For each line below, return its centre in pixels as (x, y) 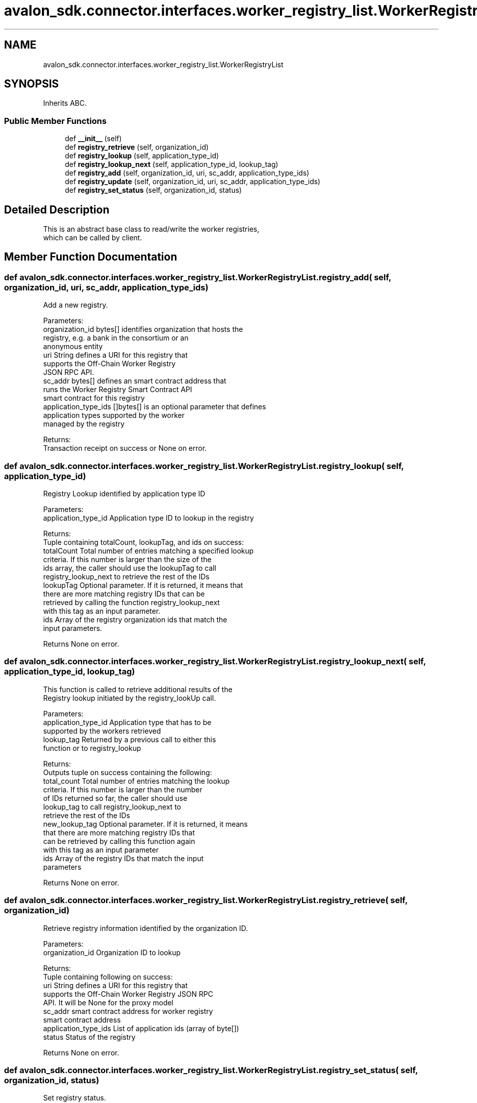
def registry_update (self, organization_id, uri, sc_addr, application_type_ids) (193, 182)
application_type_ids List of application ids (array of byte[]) (141, 1028)
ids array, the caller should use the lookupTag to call (130, 568)
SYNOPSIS (32, 84)
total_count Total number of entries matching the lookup (136, 781)
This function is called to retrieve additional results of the (138, 689)
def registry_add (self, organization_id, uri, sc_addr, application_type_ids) (187, 173)
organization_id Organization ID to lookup (112, 952)
